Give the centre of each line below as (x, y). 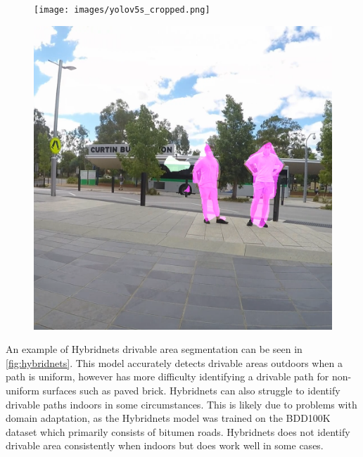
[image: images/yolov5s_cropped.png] (122, 10)
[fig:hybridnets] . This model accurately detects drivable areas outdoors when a (174, 362)
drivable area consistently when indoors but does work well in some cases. (165, 445)
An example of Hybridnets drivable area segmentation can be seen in (154, 349)
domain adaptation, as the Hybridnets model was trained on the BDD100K (168, 418)
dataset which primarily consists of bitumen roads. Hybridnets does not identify (178, 431)
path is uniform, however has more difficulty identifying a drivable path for (167, 376)
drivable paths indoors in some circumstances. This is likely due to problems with (181, 404)
